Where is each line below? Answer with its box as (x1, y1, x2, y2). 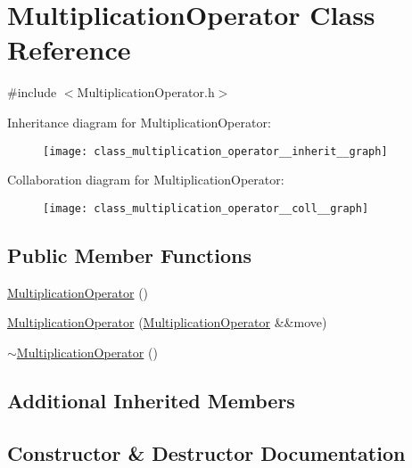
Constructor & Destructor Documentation (7, 439, 406, 466)
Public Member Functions (7, 241, 251, 268)
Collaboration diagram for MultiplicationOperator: (7, 170, 284, 189)
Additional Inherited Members (7, 386, 295, 414)
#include (7, 83, 57, 102)
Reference (7, 31, 131, 68)
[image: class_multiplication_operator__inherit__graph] (43, 144, 388, 158)
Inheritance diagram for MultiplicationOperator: (7, 112, 271, 131)
